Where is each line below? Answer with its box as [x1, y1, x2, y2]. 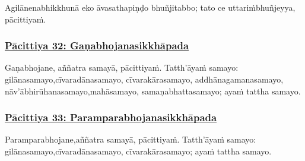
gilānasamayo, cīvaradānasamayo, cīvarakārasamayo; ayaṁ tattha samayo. [5, 145, 272, 157]
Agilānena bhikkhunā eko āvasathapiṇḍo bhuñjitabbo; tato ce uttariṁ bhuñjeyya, [5, 1, 296, 13]
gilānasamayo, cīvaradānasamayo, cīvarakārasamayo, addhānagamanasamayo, [5, 73, 284, 85]
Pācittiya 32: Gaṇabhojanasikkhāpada [5, 38, 189, 53]
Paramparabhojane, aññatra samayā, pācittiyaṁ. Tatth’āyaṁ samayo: [5, 133, 256, 146]
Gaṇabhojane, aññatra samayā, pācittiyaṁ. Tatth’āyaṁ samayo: [5, 61, 239, 74]
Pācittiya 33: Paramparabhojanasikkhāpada [5, 110, 217, 125]
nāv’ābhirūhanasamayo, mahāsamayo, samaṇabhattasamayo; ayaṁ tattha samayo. [5, 84, 301, 97]
